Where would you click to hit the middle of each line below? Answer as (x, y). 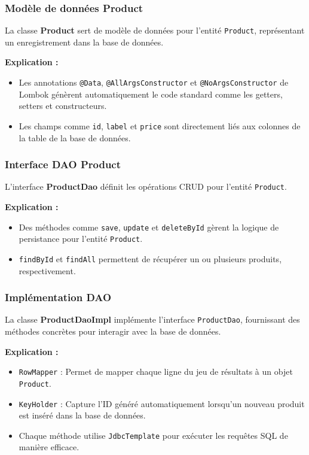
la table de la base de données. (75, 137)
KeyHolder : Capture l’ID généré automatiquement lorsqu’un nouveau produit (162, 403)
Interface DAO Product (63, 164)
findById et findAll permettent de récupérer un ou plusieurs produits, (150, 258)
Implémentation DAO (58, 297)
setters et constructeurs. (63, 106)
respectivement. (47, 270)
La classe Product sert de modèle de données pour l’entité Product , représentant (155, 30)
